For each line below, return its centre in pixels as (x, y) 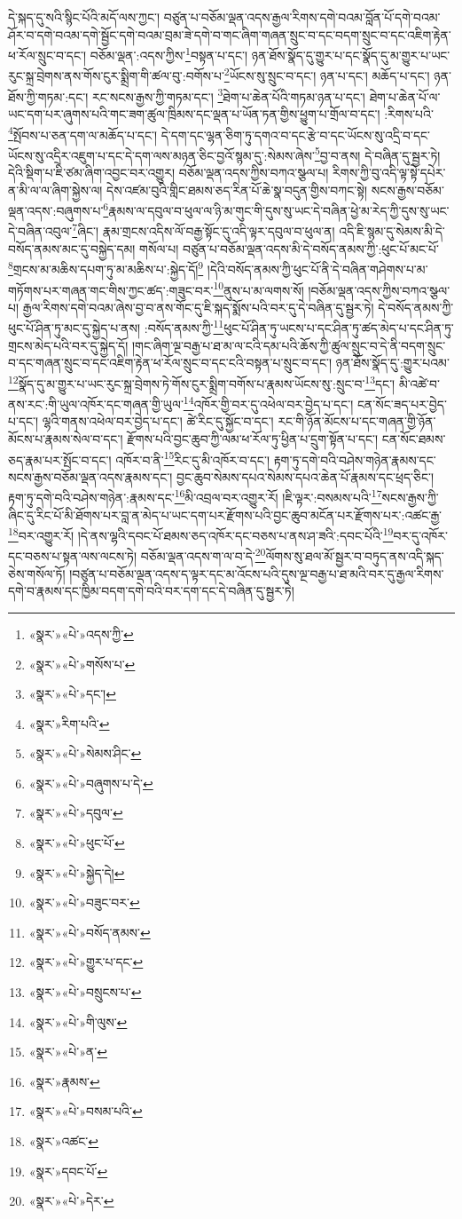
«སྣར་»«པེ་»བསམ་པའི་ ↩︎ (86, 1111)
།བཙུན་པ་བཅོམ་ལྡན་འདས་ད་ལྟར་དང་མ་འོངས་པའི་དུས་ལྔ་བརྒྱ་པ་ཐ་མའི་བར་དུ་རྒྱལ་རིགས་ (257, 573)
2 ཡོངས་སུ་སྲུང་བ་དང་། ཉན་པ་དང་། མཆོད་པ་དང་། (327, 75)
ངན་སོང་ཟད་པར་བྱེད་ (402, 404)
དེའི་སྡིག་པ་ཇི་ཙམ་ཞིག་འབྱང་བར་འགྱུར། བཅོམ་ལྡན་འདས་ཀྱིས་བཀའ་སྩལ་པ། (168, 173)
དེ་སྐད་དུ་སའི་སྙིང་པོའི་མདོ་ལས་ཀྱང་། (84, 17)
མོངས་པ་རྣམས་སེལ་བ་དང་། (66, 438)
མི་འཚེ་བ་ (419, 383)
